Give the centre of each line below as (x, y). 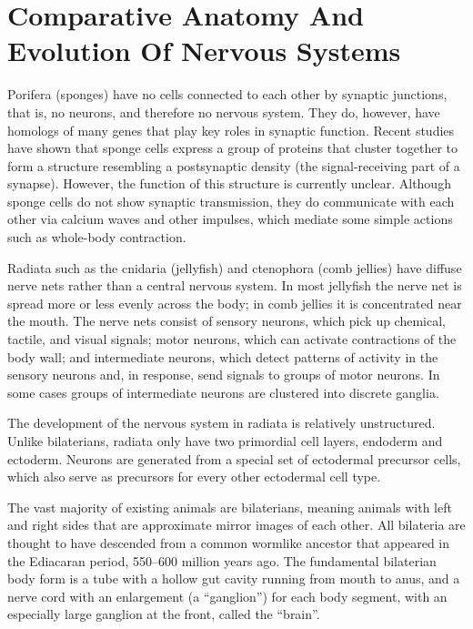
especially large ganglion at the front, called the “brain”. (164, 614)
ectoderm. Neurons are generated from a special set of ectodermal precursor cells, (234, 458)
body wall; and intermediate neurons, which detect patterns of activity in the (223, 356)
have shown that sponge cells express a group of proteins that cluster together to (232, 148)
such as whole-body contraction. (97, 237)
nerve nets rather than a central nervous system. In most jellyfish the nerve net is (235, 285)
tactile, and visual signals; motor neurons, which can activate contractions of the (232, 339)
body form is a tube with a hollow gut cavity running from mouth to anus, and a (234, 578)
